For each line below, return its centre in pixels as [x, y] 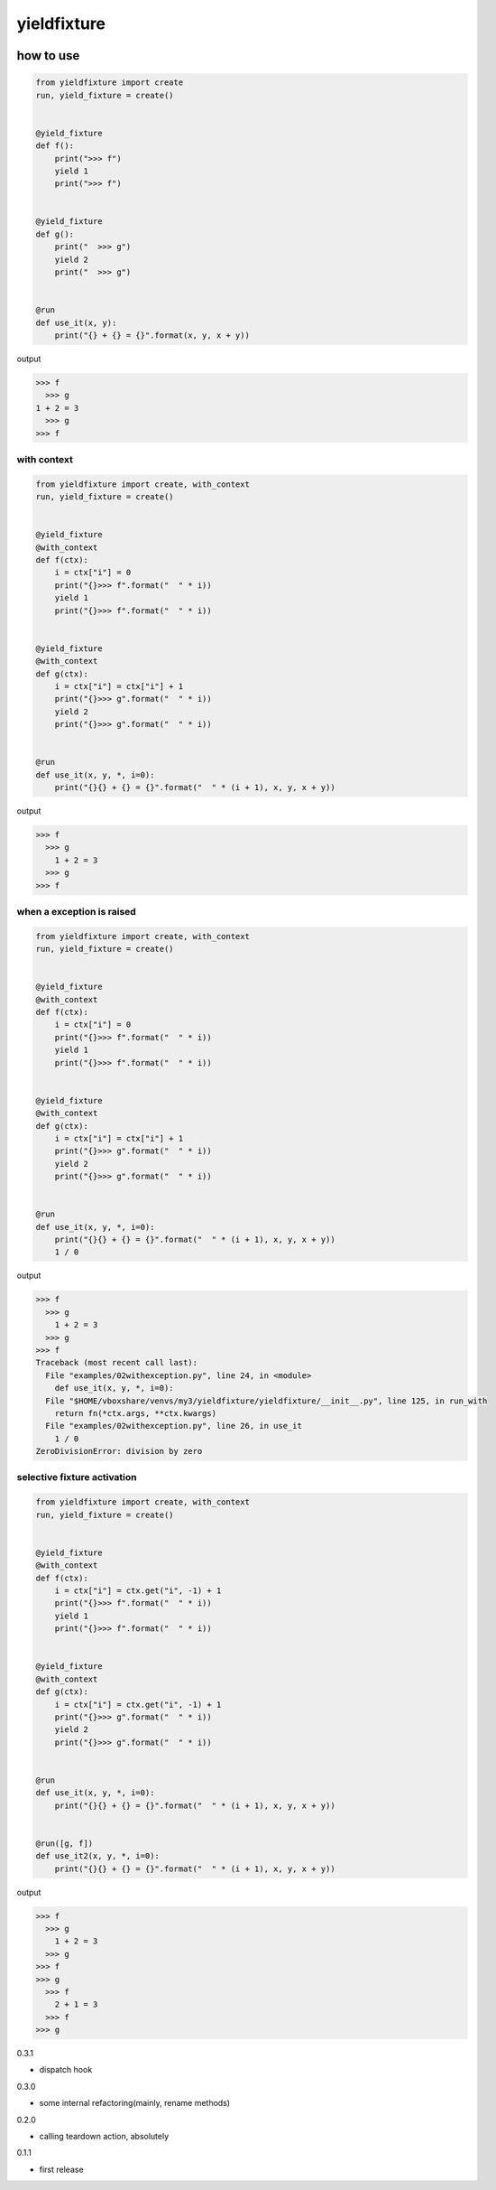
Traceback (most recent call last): [117, 1363]
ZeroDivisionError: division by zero [119, 1451]
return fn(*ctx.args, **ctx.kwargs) [135, 1413]
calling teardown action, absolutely [104, 2136]
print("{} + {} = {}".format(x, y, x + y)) [152, 335]
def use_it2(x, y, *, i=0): [97, 1856]
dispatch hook [66, 2070]
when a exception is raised [77, 911]
